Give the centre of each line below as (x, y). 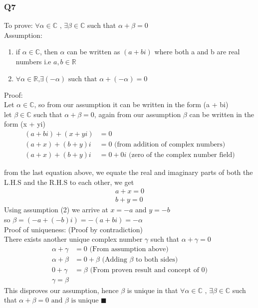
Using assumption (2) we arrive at (56, 210)
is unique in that (152, 290)
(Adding (115, 259)
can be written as (94, 52)
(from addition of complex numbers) (170, 145)
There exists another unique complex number (73, 239)
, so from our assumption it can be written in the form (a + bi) (131, 104)
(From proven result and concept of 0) (149, 270)
